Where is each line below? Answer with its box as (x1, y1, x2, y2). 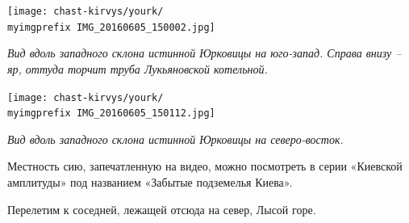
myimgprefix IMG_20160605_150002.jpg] (7, 21, 215, 33)
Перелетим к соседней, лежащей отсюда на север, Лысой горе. (7, 200, 316, 217)
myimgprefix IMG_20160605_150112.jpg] (7, 107, 215, 120)
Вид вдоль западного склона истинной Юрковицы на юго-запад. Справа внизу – (7, 44, 402, 61)
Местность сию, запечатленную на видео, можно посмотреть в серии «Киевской (7, 158, 403, 175)
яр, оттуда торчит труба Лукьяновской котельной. (7, 60, 268, 77)
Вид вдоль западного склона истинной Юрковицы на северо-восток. (7, 130, 344, 147)
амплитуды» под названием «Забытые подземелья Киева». (7, 174, 293, 190)
